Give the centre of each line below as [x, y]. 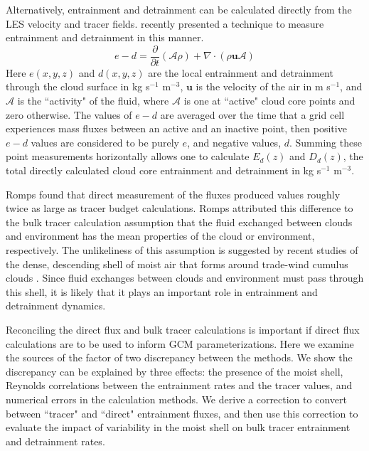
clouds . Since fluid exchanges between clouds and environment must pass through [185, 278]
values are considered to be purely [105, 142]
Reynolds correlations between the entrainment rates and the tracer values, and [179, 385]
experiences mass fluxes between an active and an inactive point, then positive [176, 128]
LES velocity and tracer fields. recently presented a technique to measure [165, 23]
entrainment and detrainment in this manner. [105, 37]
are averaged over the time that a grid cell [252, 114]
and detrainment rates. [55, 441]
